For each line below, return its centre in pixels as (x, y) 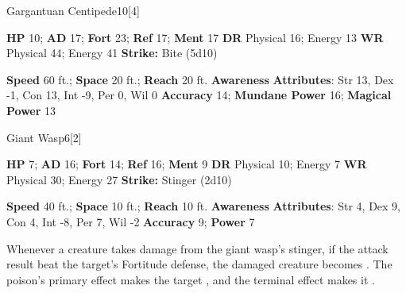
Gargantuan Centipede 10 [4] (73, 10)
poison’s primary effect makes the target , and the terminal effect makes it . (191, 279)
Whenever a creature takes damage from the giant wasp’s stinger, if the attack (197, 248)
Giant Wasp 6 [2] (44, 137)
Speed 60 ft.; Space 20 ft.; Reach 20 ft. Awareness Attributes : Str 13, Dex (200, 79)
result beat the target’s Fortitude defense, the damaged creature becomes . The (199, 264)
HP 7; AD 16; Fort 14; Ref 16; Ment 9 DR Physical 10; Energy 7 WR (187, 164)
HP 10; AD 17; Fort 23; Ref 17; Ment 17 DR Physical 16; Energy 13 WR (195, 37)
